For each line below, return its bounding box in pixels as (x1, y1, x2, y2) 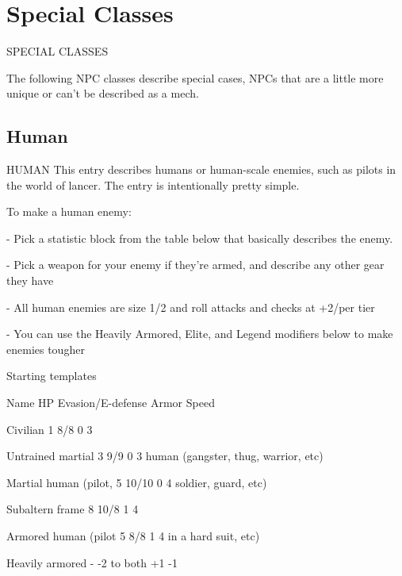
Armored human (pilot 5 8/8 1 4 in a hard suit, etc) (6, 528, 260, 544)
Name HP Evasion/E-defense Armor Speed (6, 394, 215, 411)
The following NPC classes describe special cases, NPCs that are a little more (6, 69, 384, 86)
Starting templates (6, 367, 97, 384)
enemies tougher (6, 340, 85, 357)
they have (6, 272, 54, 289)
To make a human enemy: (6, 203, 132, 220)
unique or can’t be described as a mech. (6, 85, 199, 102)
